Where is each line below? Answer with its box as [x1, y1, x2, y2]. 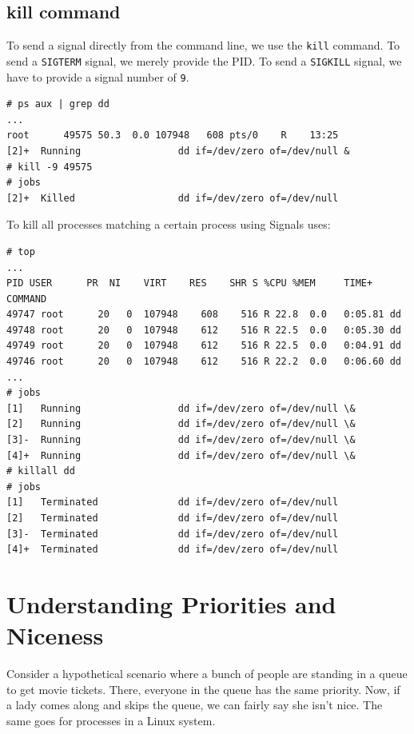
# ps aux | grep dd [6, 98, 109, 110]
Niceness [6, 619, 104, 652]
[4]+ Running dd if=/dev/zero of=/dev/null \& [6, 449, 356, 461]
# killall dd [6, 465, 75, 477]
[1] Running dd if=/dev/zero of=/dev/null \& [6, 402, 356, 414]
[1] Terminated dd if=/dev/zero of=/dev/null [6, 497, 339, 509]
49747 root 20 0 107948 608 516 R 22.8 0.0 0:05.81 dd [6, 309, 401, 321]
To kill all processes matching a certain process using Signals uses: [6, 216, 331, 233]
